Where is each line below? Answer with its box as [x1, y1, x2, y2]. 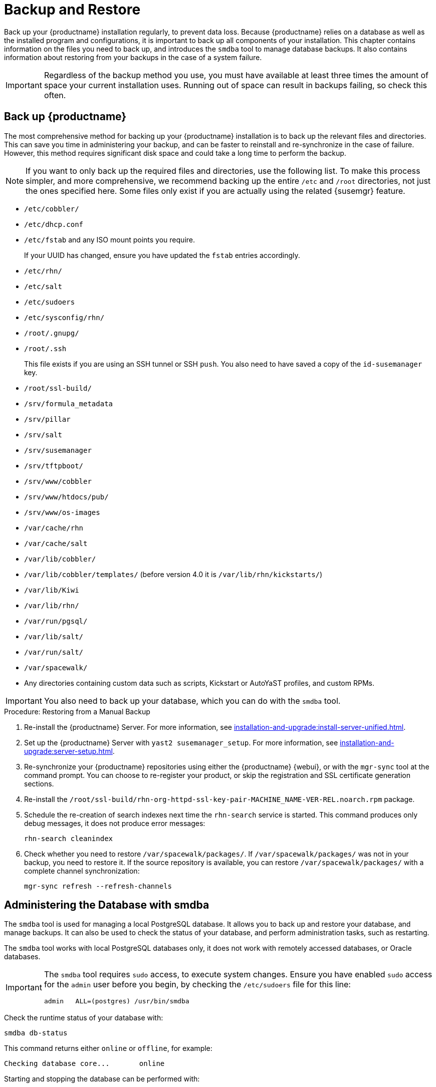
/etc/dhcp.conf [24, 220, 84, 228]
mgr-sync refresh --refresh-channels [24, 882, 172, 890]
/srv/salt [24, 430, 62, 439]
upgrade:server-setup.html [24, 746, 113, 755]
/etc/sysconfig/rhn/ [24, 313, 105, 322]
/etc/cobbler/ [24, 204, 79, 213]
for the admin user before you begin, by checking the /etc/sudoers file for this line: [44, 979, 351, 990]
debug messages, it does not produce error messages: [24, 819, 205, 828]
